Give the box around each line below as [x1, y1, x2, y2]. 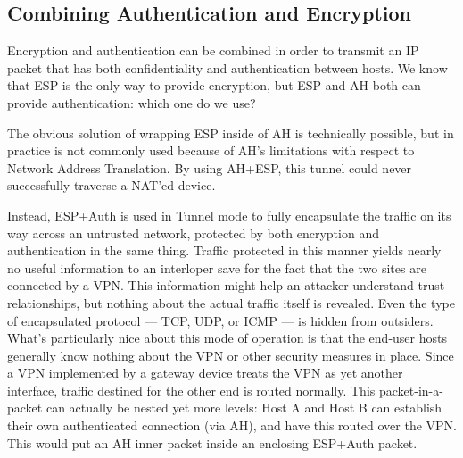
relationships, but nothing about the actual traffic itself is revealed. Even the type [7, 293, 455, 312]
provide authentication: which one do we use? [7, 93, 256, 112]
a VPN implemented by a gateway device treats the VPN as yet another [7, 363, 403, 382]
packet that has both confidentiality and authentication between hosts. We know [7, 58, 448, 77]
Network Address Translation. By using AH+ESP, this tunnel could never [7, 158, 412, 177]
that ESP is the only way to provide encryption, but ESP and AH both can [7, 76, 421, 95]
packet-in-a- [378, 380, 443, 399]
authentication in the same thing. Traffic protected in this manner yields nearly [7, 241, 442, 260]
